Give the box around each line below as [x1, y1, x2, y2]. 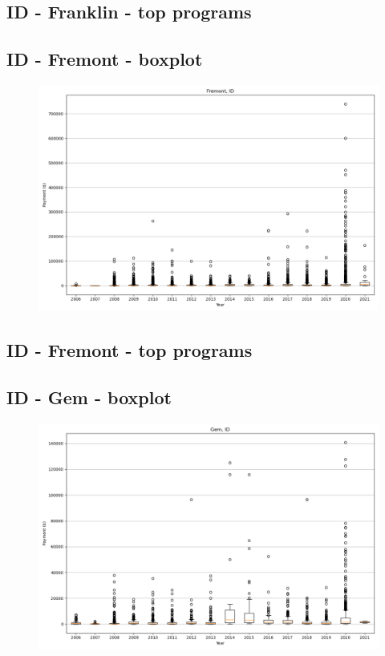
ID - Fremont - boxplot [6, 47, 203, 71]
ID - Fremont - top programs [6, 338, 253, 362]
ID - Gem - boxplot [6, 385, 172, 410]
